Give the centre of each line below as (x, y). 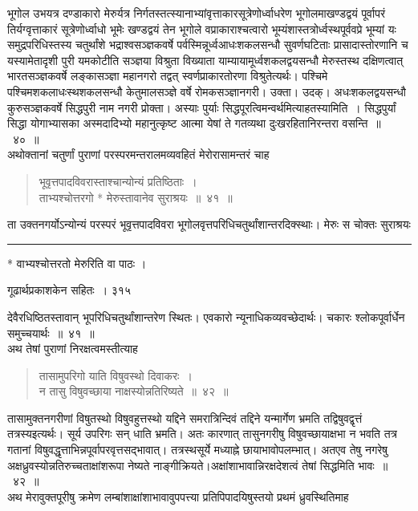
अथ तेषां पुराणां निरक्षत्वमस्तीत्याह (73, 349)
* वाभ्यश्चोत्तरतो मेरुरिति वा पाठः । (77, 263)
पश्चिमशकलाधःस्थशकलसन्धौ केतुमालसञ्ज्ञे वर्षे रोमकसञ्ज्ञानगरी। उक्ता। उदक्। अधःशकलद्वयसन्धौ (207, 91)
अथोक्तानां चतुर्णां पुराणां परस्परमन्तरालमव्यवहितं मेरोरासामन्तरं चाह (138, 154)
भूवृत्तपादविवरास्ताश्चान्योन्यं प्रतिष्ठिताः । (118, 181)
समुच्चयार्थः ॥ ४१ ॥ (51, 333)
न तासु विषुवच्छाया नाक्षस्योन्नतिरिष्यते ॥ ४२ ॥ (134, 391)
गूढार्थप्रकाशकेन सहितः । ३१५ (69, 290)
